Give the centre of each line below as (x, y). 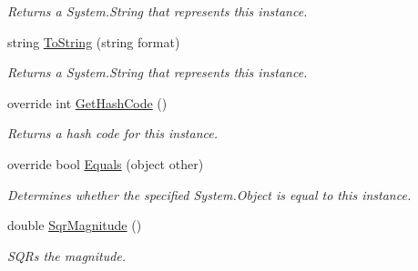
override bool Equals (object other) (106, 163)
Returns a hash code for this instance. (112, 133)
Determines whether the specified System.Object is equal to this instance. (209, 194)
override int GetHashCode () (87, 102)
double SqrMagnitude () (75, 225)
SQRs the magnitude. (67, 255)
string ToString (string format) (94, 41)
